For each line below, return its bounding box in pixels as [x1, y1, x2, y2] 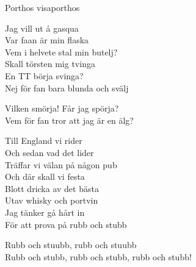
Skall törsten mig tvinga [5, 57, 95, 70]
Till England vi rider [5, 134, 82, 147]
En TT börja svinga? [5, 69, 84, 82]
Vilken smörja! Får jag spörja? [5, 102, 119, 115]
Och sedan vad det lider [5, 146, 94, 158]
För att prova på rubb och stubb [5, 218, 127, 230]
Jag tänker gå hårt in [5, 205, 85, 218]
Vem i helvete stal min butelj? [5, 45, 118, 58]
